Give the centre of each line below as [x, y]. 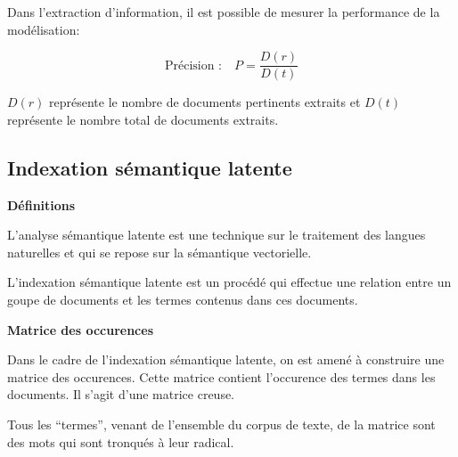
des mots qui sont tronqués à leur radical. [121, 441]
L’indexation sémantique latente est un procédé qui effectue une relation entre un [229, 282]
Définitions [41, 204]
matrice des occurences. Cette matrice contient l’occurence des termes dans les [221, 376]
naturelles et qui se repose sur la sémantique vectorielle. [159, 252]
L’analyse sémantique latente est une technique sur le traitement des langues [217, 235]
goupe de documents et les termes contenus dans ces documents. [183, 300]
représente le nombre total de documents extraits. [143, 119]
